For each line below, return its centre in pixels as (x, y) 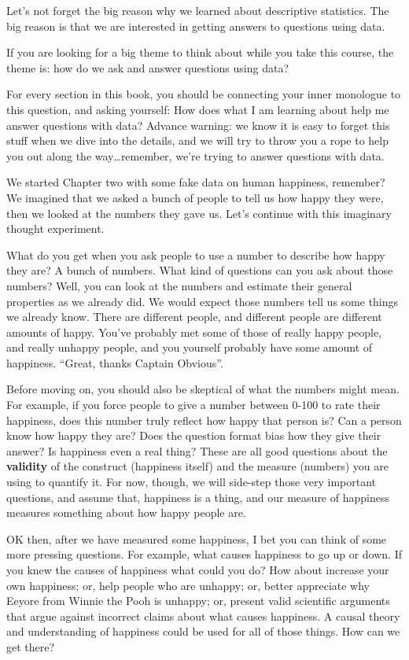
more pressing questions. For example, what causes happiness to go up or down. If (204, 554)
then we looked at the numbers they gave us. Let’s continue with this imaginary (199, 213)
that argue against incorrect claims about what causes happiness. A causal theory (203, 616)
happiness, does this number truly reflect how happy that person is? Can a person (204, 420)
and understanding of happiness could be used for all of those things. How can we (203, 631)
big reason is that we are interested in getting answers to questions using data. (196, 26)
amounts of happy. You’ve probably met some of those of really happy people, (194, 332)
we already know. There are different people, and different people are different (194, 317)
